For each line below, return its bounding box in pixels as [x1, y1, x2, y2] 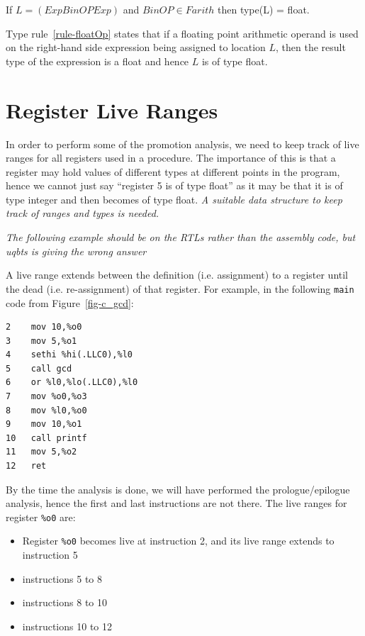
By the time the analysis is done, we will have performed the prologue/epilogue [6, 481, 350, 496]
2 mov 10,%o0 [6, 322, 82, 333]
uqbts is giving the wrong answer [6, 243, 147, 258]
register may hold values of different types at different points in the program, [6, 164, 340, 179]
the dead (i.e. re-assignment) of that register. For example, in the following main [6, 281, 354, 296]
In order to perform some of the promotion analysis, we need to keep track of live [6, 136, 359, 151]
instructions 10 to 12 [22, 618, 112, 633]
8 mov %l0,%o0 [6, 405, 87, 415]
